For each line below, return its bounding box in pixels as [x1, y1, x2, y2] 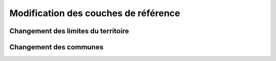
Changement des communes [9, 43, 104, 51]
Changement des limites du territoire [9, 27, 129, 35]
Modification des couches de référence [9, 8, 180, 19]
